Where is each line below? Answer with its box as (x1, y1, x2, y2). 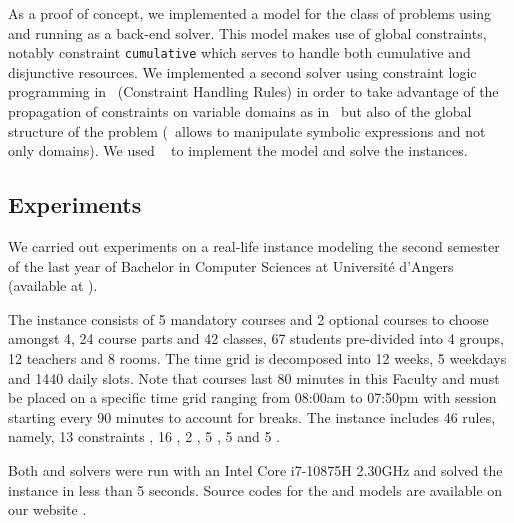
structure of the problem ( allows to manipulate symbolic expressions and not (8, 120, 486, 141)
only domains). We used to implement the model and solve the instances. (8, 140, 468, 161)
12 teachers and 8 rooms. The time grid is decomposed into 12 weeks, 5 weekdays (8, 347, 507, 368)
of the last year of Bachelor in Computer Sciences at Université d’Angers (8, 255, 454, 276)
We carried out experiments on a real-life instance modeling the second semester (8, 236, 500, 257)
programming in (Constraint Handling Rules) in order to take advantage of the (8, 81, 499, 102)
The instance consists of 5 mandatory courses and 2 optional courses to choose (8, 308, 489, 329)
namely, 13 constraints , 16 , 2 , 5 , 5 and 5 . (8, 426, 281, 447)
